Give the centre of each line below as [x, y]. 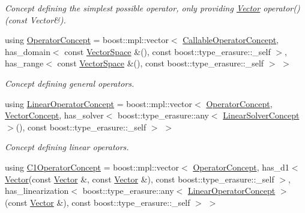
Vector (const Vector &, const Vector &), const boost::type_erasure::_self [140, 179]
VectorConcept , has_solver [54, 115]
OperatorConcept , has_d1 [241, 167]
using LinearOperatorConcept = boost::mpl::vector [99, 103]
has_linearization [37, 191]
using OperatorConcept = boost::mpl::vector [87, 40]
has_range [24, 63]
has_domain [28, 51]
